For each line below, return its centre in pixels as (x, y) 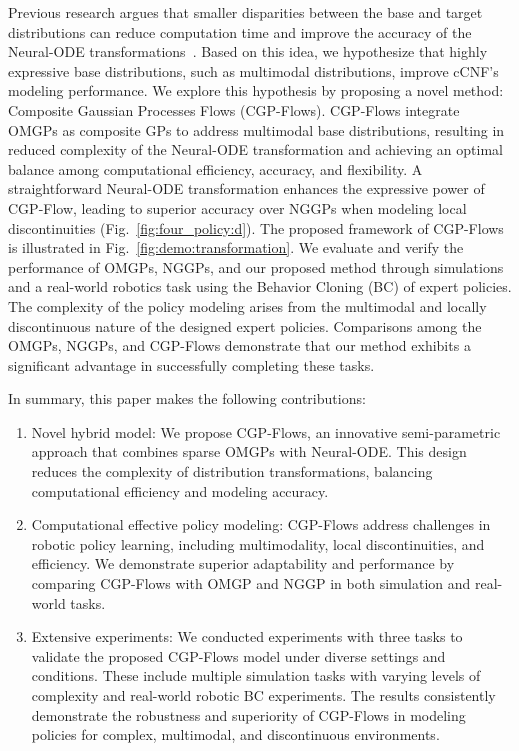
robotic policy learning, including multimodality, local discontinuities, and (258, 543)
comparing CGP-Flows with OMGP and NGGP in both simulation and (251, 583)
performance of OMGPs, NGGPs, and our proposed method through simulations (256, 266)
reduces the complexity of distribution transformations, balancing (232, 471)
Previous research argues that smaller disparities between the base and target (245, 12)
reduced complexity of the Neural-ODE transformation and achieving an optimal (255, 149)
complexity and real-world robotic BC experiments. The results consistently (263, 695)
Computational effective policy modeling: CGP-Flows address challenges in (261, 524)
